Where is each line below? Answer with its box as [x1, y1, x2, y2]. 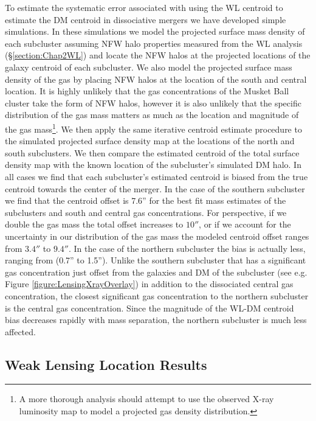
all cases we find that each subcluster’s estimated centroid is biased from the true [5, 170, 308, 183]
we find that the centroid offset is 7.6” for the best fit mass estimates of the [5, 194, 286, 207]
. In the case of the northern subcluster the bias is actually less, [69, 242, 306, 254]
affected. [5, 325, 36, 338]
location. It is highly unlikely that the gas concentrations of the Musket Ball [5, 85, 289, 97]
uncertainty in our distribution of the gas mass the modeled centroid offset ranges [5, 229, 309, 242]
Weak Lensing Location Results [5, 355, 207, 374]
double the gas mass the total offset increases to [5, 218, 184, 231]
